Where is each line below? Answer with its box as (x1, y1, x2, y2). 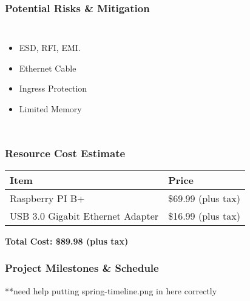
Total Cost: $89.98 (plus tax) (5, 234, 129, 247)
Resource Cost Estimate (5, 145, 126, 160)
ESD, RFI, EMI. (19, 41, 81, 54)
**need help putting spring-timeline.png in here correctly (5, 284, 217, 297)
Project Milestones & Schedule (5, 260, 159, 276)
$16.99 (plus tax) (168, 208, 240, 223)
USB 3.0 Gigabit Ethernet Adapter (10, 208, 159, 223)
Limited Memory (19, 103, 82, 115)
